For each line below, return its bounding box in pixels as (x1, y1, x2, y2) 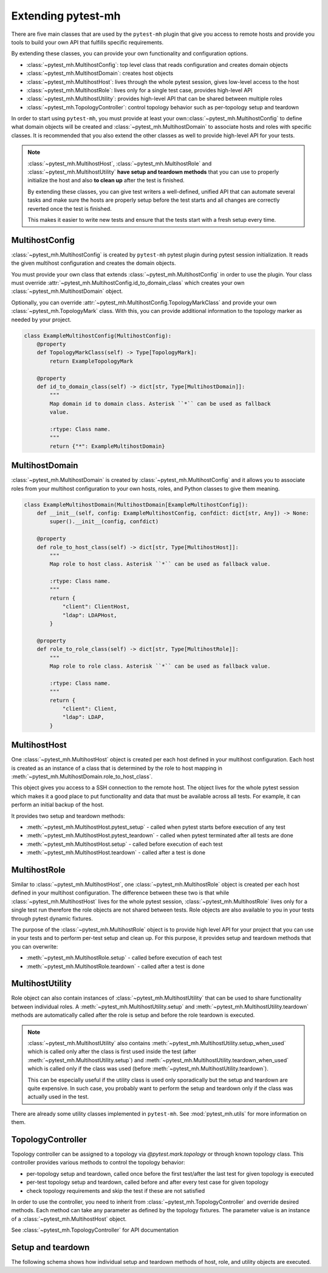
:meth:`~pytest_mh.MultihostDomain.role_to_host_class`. (11, 772, 153, 780)
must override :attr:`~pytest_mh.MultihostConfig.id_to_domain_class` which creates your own (11, 280, 245, 287)
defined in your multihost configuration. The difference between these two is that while (11, 889, 230, 896)
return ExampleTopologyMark (49, 357, 134, 365)
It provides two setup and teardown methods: (11, 812, 126, 820)
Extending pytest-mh (11, 9, 121, 22)
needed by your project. (11, 316, 72, 323)
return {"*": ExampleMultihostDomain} (49, 442, 165, 450)
